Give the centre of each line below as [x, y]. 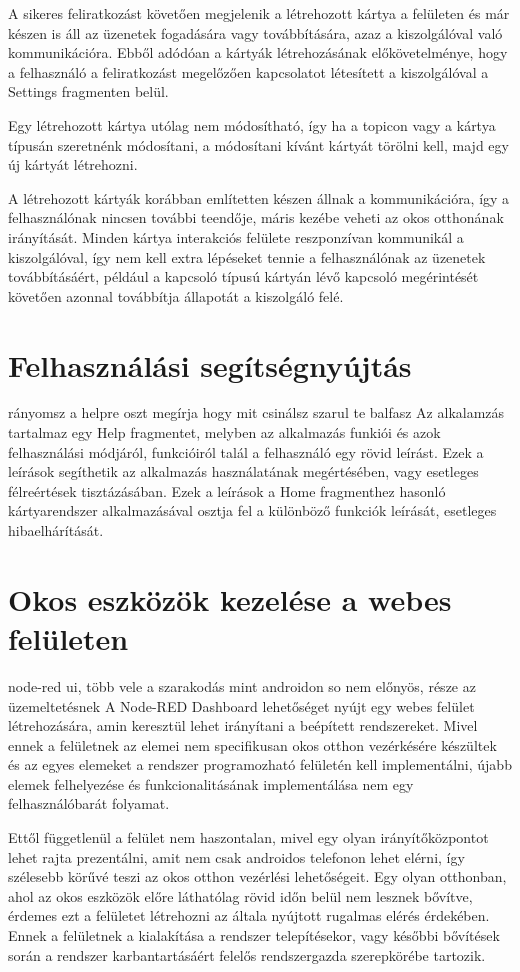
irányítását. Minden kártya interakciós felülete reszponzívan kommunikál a [236, 236]
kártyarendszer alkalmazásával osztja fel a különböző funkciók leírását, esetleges [252, 510]
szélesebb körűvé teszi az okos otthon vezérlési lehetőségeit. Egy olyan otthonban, [257, 876]
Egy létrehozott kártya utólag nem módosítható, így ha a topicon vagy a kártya [252, 124]
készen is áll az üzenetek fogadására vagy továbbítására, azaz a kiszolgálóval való [255, 32]
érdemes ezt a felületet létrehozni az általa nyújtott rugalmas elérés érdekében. [249, 915]
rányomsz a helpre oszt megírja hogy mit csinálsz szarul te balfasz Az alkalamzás [256, 412]
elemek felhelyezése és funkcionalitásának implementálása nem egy [211, 783]
